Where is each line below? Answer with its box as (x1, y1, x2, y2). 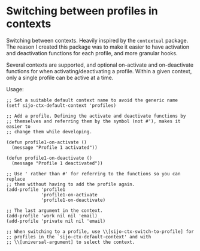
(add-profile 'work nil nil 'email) (6, 213, 98, 219)
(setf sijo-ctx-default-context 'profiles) (6, 102, 117, 109)
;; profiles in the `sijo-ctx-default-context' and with (6, 234, 151, 240)
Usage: (6, 85, 24, 92)
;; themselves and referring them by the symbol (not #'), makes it (6, 118, 181, 124)
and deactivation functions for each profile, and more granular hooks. (6, 49, 178, 56)
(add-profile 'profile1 (6, 186, 66, 193)
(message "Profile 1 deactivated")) (11, 160, 103, 166)
